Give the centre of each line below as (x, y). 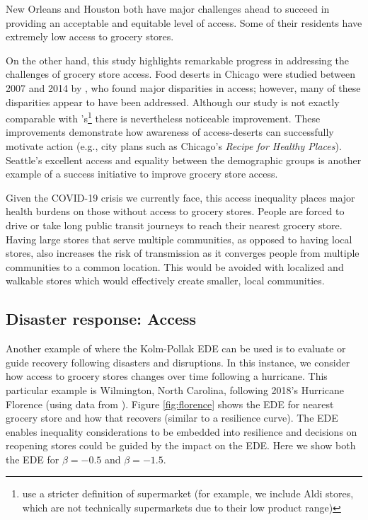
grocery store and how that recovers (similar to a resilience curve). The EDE (172, 418)
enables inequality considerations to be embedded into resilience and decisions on (182, 431)
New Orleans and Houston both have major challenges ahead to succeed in (168, 8)
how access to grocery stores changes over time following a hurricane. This (167, 376)
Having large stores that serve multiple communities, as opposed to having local (179, 239)
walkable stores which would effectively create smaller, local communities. (165, 281)
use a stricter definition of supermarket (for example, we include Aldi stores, (188, 493)
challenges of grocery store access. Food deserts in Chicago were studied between (180, 74)
